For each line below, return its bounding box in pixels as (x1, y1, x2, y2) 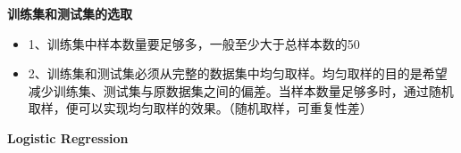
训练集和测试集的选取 (7, 4, 132, 22)
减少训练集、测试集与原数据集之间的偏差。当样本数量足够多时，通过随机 (28, 81, 454, 100)
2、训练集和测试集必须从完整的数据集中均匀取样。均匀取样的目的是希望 (28, 64, 448, 83)
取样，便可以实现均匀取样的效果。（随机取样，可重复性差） (28, 99, 373, 117)
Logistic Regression (7, 128, 129, 147)
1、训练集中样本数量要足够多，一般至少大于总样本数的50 (28, 34, 360, 52)
